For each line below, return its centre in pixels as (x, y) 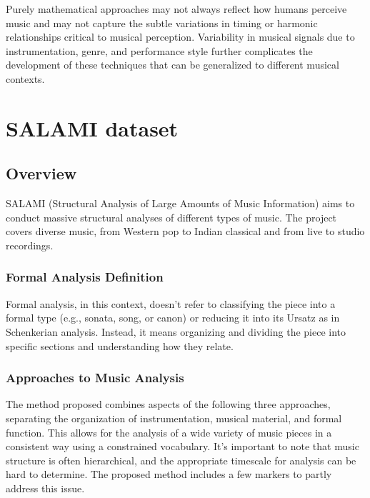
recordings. (30, 245)
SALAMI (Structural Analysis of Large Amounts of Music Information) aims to (180, 203)
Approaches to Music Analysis (95, 378)
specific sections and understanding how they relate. (120, 345)
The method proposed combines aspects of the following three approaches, (168, 404)
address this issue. (45, 488)
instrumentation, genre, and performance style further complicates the (159, 50)
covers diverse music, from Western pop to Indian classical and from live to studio (185, 231)
